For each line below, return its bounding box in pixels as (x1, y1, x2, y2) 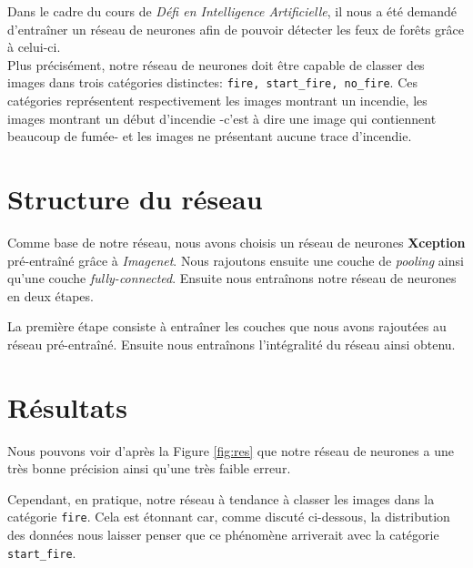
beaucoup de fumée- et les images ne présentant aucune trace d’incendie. (7, 127, 412, 146)
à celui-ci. (7, 37, 61, 56)
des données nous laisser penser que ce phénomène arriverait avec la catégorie (7, 525, 439, 544)
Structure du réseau (7, 180, 263, 217)
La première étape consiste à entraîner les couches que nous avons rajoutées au (7, 317, 447, 336)
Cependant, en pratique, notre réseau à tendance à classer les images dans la (7, 489, 435, 508)
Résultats (7, 388, 127, 425)
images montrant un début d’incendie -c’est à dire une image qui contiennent (7, 108, 437, 127)
